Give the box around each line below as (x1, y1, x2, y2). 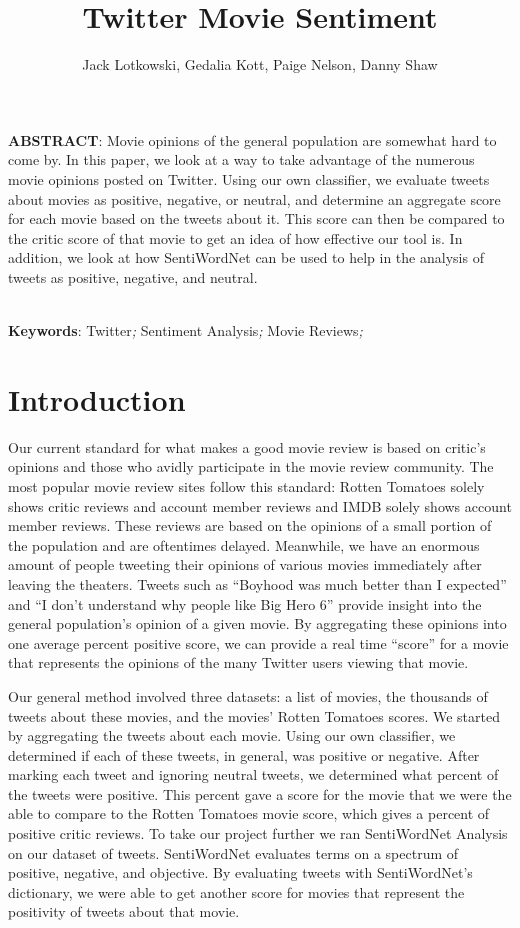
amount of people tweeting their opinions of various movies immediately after (8, 554, 482, 575)
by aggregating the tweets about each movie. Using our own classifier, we (8, 725, 456, 746)
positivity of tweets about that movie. (8, 901, 240, 922)
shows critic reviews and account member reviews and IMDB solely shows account (8, 495, 512, 516)
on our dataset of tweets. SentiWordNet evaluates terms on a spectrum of (8, 842, 459, 863)
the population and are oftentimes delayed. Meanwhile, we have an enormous (8, 534, 480, 555)
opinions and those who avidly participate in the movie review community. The (8, 456, 494, 477)
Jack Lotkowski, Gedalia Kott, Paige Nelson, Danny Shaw (82, 54, 438, 75)
